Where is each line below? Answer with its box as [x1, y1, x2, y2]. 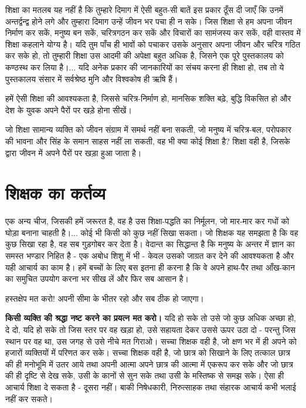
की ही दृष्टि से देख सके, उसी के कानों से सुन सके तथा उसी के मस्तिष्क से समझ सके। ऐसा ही [5, 369, 284, 382]
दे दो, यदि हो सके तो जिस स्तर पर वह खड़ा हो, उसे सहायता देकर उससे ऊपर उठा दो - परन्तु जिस [5, 323, 295, 335]
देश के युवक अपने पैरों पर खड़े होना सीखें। [5, 103, 132, 116]
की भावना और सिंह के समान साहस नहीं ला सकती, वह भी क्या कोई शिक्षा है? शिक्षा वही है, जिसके [5, 134, 290, 147]
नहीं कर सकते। [5, 392, 53, 404]
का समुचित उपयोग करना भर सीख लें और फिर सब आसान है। [5, 272, 189, 285]
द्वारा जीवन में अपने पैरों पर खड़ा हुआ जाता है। [5, 146, 142, 159]
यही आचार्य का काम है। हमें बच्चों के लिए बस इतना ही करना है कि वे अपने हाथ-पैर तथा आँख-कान [5, 261, 295, 273]
